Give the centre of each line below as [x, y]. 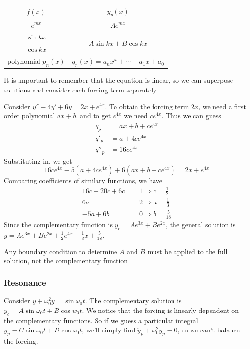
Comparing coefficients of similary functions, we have [83, 180]
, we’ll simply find [109, 330]
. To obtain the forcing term [147, 106]
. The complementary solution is [133, 301]
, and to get [93, 116]
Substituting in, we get [38, 160]
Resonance [25, 282]
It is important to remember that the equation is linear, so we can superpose [118, 80]
